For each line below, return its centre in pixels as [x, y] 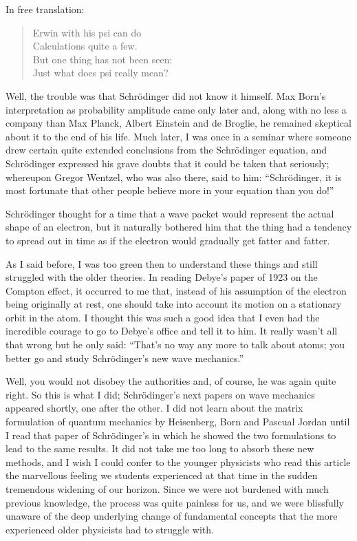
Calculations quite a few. [85, 46]
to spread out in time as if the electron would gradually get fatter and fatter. [168, 240]
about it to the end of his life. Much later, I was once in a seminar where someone [178, 136]
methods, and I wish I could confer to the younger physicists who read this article [178, 462]
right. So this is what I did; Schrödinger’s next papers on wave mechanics [160, 394]
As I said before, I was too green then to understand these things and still [162, 263]
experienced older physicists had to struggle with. [110, 529]
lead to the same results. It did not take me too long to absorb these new [160, 448]
